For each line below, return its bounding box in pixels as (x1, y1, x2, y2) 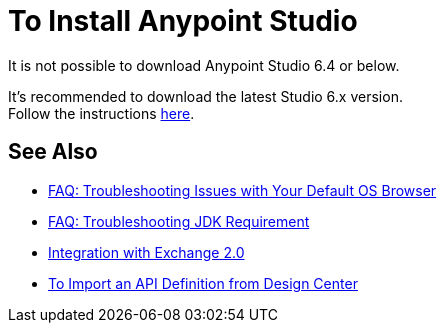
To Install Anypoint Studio (8, 4, 358, 38)
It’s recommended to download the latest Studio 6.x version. (8, 87, 403, 105)
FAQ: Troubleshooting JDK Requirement (48, 212, 310, 230)
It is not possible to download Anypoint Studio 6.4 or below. (8, 56, 400, 74)
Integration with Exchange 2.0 (48, 243, 245, 261)
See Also (8, 139, 98, 165)
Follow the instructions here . (8, 104, 195, 122)
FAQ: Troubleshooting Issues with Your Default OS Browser (48, 181, 437, 199)
